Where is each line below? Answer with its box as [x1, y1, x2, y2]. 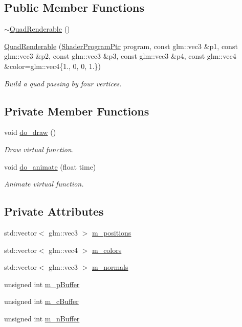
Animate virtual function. [4, 178, 84, 189]
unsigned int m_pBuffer [4, 278, 80, 289]
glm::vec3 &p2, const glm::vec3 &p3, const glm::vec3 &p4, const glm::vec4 [4, 51, 236, 61]
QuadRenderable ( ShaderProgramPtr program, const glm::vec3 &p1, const [4, 40, 238, 51]
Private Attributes [4, 203, 104, 219]
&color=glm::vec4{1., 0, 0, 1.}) [4, 60, 101, 71]
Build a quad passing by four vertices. [4, 78, 122, 88]
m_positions [92, 227, 131, 238]
